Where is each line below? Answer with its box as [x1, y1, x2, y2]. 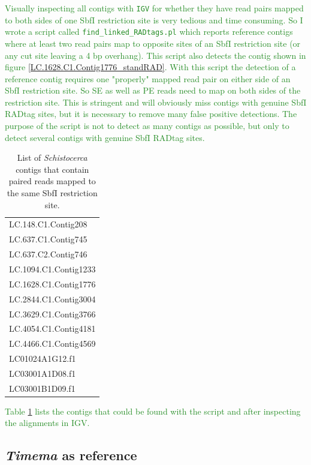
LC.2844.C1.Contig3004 [9, 292, 96, 305]
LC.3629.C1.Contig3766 [9, 307, 96, 320]
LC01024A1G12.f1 [9, 352, 76, 365]
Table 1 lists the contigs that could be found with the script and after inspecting [5, 404, 301, 417]
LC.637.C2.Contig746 [9, 248, 87, 260]
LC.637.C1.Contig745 [9, 233, 87, 245]
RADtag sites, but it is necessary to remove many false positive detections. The [5, 107, 297, 120]
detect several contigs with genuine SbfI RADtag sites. [5, 131, 205, 143]
